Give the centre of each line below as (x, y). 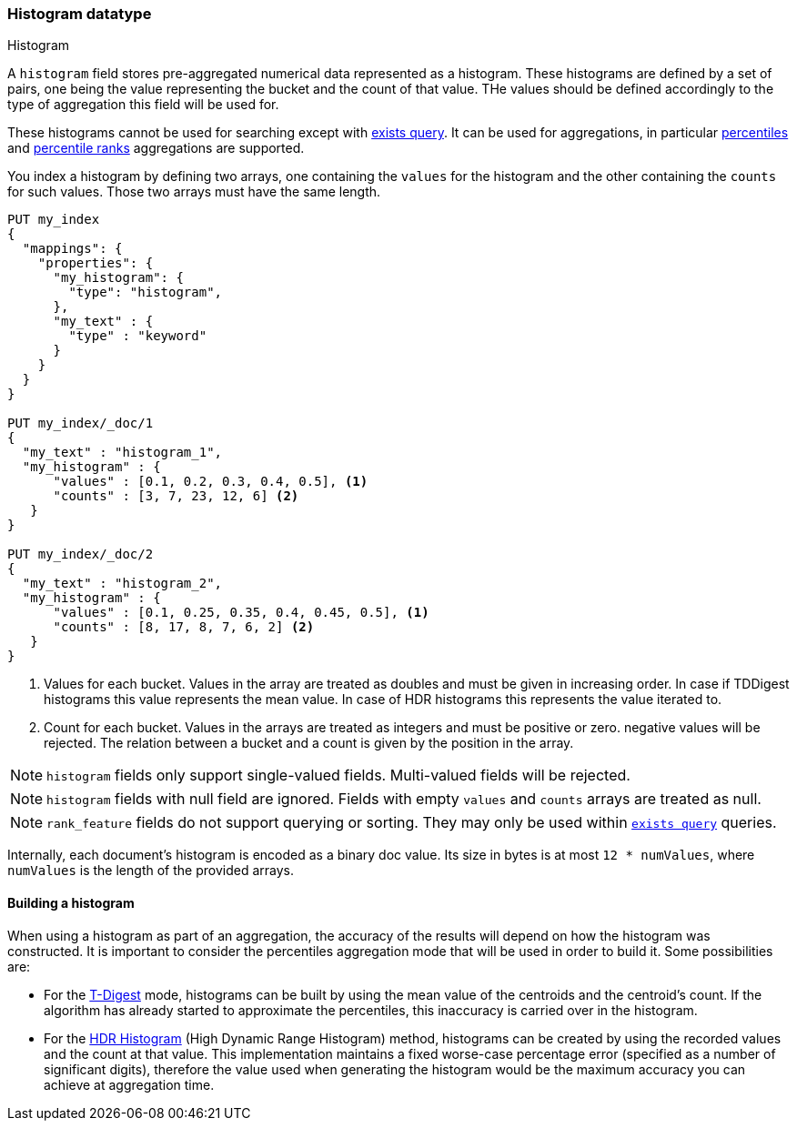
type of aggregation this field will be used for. (143, 105)
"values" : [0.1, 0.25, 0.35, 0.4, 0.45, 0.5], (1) (241, 613)
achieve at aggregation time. (129, 1084)
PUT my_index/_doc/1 (81, 423)
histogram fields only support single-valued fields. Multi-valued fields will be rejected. (338, 775)
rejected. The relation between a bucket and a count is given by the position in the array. (309, 743)
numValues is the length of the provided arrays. (151, 871)
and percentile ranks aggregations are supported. (156, 148)
